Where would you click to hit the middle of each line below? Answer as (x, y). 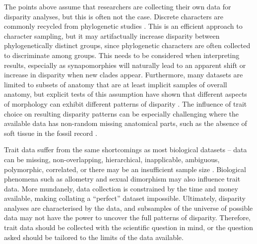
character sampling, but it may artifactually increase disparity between (112, 35)
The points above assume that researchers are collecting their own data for (118, 6)
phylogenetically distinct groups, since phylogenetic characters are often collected (127, 45)
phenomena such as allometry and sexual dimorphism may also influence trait (122, 179)
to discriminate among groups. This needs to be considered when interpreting (122, 55)
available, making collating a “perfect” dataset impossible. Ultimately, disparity (125, 198)
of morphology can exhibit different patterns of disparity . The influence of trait (126, 103)
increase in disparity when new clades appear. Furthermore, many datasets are (124, 75)
